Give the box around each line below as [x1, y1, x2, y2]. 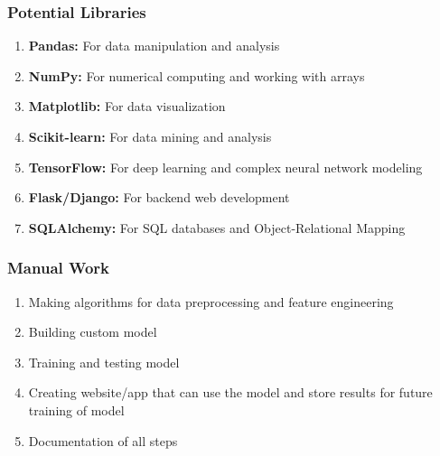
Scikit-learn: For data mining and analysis [28, 127, 272, 145]
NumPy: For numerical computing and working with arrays [28, 66, 365, 85]
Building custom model [28, 322, 157, 341]
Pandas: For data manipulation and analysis [28, 36, 280, 55]
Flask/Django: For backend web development [28, 188, 290, 207]
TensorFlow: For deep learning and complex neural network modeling [28, 157, 423, 176]
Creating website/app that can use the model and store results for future [28, 383, 433, 402]
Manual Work [7, 256, 109, 279]
